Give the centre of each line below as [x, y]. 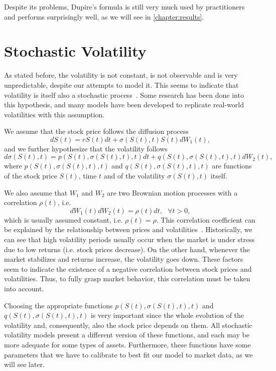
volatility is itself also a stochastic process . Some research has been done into [124, 95]
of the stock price [31, 176]
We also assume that [36, 192]
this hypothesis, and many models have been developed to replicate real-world [124, 105]
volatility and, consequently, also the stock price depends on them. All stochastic [128, 325]
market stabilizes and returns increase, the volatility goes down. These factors [124, 259]
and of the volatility [134, 176]
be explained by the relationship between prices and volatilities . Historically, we [128, 229]
